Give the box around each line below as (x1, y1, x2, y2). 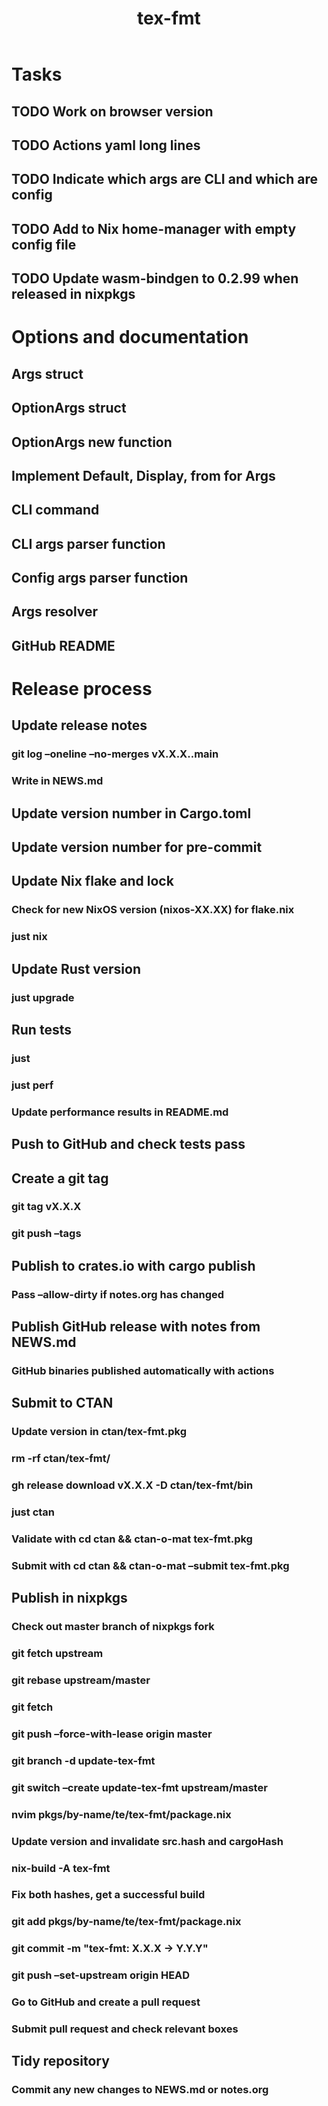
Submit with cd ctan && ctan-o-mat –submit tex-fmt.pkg (11, 1558, 290, 1572)
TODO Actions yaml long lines (11, 137, 201, 154)
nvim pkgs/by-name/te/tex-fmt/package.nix (11, 1807, 232, 1821)
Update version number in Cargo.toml (11, 805, 252, 822)
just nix (11, 930, 48, 944)
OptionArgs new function (11, 433, 173, 451)
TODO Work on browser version (11, 103, 214, 120)
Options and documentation (11, 326, 249, 349)
